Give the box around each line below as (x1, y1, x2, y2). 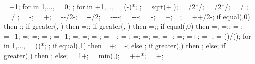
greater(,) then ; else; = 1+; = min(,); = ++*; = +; (4, 50, 164, 60)
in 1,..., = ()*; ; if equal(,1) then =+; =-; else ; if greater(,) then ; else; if (4, 40, 226, 51)
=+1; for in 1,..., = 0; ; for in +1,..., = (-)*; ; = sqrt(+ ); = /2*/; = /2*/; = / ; (4, 1, 248, 11)
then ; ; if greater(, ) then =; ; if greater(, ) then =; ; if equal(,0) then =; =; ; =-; (4, 21, 243, 31)
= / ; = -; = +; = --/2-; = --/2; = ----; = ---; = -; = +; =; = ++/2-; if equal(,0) (4, 11, 250, 21)
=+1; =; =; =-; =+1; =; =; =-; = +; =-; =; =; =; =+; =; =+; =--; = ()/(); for (4, 30, 251, 41)
